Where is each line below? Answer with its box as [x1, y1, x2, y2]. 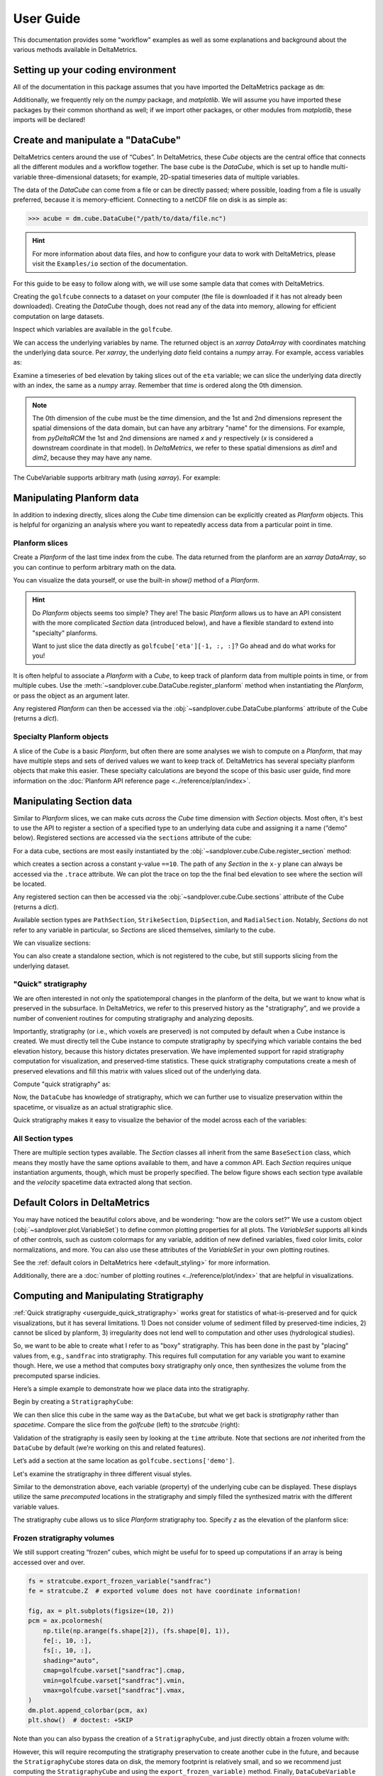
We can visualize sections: [13, 938, 91, 947]
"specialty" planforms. [32, 629, 99, 637]
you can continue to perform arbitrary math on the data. [13, 563, 177, 571]
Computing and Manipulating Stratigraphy [13, 1290, 204, 1302]
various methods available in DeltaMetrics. [13, 45, 138, 53]
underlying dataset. [13, 961, 70, 970]
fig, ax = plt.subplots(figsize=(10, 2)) [28, 1606, 174, 1615]
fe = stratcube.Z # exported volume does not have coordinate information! [28, 1587, 301, 1595]
